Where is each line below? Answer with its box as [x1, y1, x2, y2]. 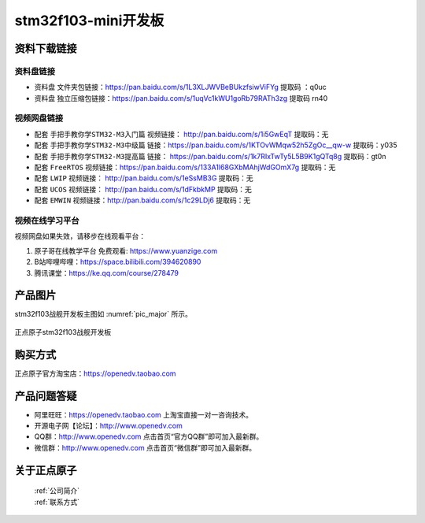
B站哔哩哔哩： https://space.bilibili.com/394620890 [34, 257, 201, 267]
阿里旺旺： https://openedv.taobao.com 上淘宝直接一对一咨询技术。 [34, 410, 253, 419]
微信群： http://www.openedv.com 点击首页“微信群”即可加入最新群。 [34, 443, 256, 452]
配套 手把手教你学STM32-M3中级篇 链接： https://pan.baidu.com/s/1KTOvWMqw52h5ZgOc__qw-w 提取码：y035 [34, 140, 397, 150]
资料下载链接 [14, 42, 77, 55]
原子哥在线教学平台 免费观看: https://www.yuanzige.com [34, 246, 218, 255]
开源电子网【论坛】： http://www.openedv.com [34, 421, 183, 430]
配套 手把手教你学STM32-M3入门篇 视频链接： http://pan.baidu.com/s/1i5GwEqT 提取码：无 [34, 129, 329, 139]
